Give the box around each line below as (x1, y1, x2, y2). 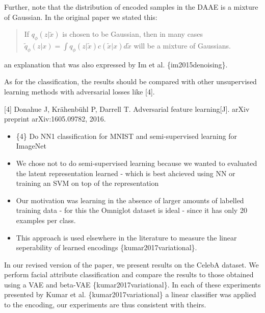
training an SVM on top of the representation (16, 178, 159, 188)
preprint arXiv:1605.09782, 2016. (4, 113, 106, 124)
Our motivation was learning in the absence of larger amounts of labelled (16, 195, 244, 205)
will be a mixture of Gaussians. (134, 40, 231, 51)
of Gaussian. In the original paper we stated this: (4, 11, 157, 22)
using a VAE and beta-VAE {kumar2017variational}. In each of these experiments (4, 279, 261, 290)
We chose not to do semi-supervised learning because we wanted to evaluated (16, 157, 257, 168)
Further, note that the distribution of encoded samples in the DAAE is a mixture (4, 2, 258, 12)
